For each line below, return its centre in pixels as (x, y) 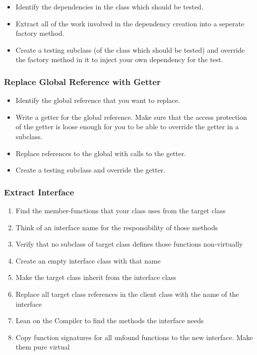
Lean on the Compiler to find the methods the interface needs (110, 320)
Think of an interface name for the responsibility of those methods (117, 227)
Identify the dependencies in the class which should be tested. (109, 6)
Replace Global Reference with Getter (82, 81)
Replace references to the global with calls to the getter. (101, 153)
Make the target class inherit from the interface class (96, 277)
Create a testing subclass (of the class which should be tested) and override (130, 49)
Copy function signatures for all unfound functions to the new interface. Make (134, 337)
